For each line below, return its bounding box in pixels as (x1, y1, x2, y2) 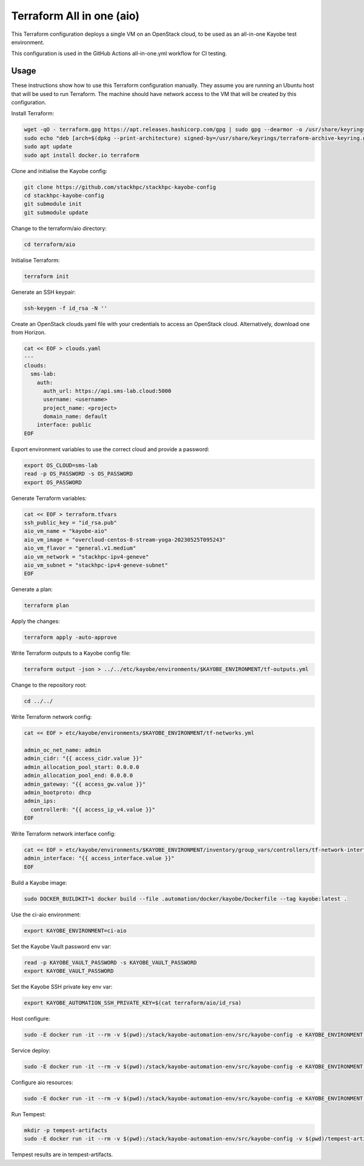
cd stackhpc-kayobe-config (24, 192, 104, 199)
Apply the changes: (11, 618, 60, 625)
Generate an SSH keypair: (11, 288, 76, 296)
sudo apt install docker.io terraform (24, 152, 140, 159)
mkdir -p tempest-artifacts (24, 1127, 107, 1134)
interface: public (36, 421, 92, 428)
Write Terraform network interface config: (11, 830, 116, 837)
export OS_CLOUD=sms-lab (24, 462, 98, 469)
